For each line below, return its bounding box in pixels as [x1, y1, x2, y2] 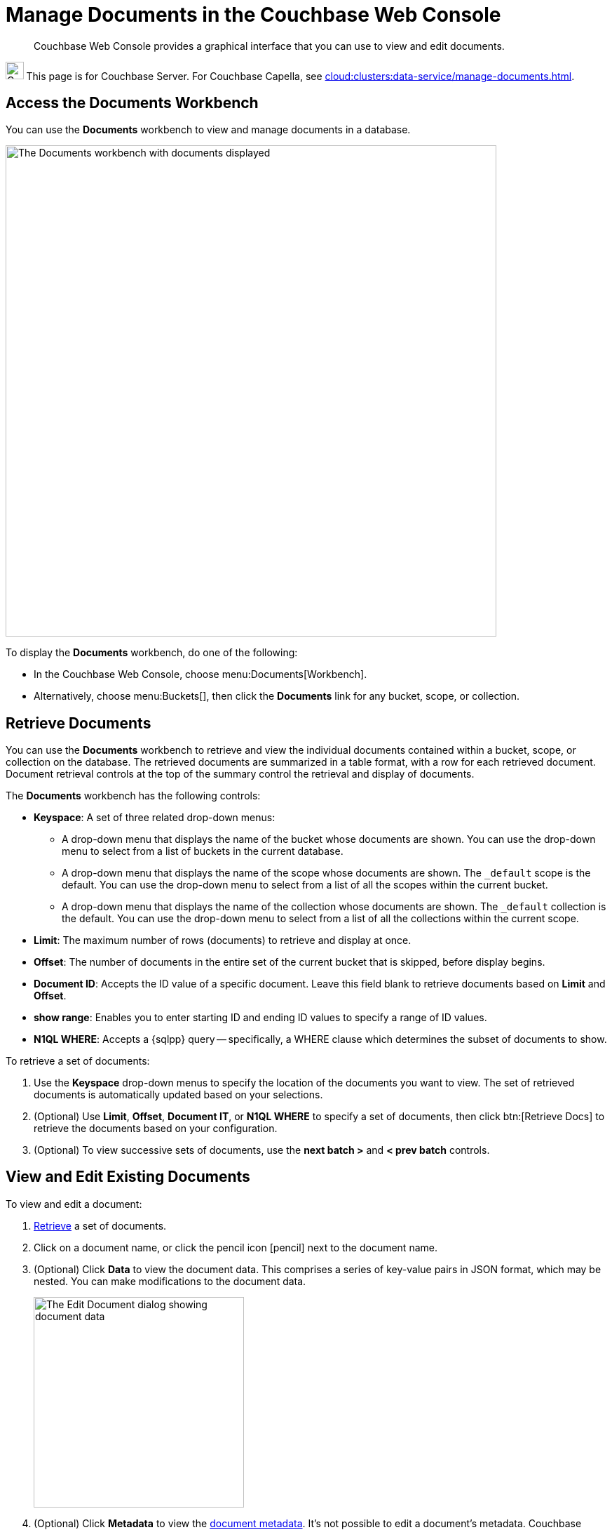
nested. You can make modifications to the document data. [34, 1275, 306, 1287]
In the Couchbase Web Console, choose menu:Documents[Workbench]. [34, 668, 367, 681]
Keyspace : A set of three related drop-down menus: [34, 811, 276, 824]
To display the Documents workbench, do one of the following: [6, 646, 298, 659]
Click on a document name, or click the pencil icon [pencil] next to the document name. [34, 1241, 437, 1253]
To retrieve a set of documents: [6, 1055, 150, 1067]
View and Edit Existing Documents [6, 1168, 250, 1186]
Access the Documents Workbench [6, 93, 259, 112]
